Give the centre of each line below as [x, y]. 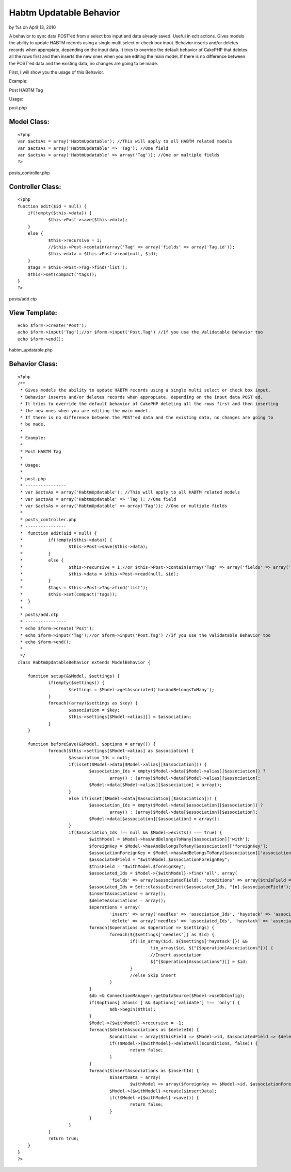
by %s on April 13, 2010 [32, 27]
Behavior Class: [33, 364]
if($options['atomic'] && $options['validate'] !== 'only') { [164, 1002]
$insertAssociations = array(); [127, 894]
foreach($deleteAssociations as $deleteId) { [144, 1030]
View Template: [33, 313]
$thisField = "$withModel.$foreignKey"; [138, 866]
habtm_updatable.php [31, 350]
